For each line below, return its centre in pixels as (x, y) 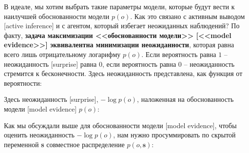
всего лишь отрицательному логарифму (62, 54)
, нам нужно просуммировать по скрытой (174, 135)
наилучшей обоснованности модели (57, 16)
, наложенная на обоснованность (185, 99)
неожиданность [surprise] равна (50, 64)
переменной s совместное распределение (64, 144)
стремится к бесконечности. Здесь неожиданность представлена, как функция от (123, 73)
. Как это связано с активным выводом (188, 16)
